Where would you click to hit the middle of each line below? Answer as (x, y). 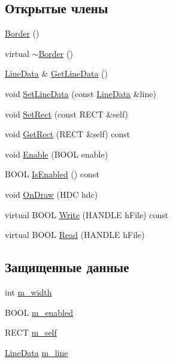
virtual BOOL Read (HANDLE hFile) (75, 235)
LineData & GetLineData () (57, 73)
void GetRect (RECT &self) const (68, 134)
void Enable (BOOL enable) (57, 154)
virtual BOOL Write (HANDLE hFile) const (87, 214)
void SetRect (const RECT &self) (67, 114)
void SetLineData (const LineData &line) (81, 93)
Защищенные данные (67, 267)
